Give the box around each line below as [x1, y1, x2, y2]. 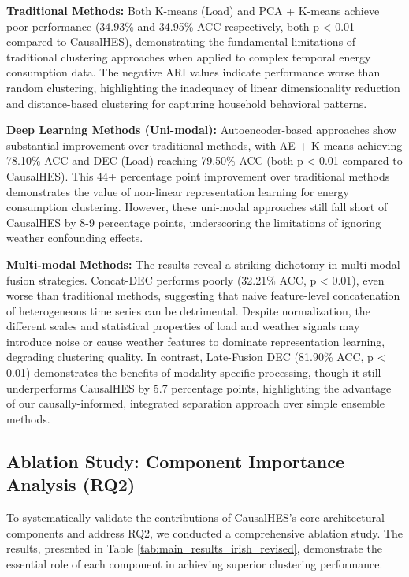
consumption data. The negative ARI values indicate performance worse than [6, 64, 381, 80]
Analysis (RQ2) [6, 472, 136, 497]
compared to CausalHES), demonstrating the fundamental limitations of [6, 33, 356, 50]
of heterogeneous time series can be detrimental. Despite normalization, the [6, 302, 370, 318]
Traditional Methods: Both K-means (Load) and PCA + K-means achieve [6, 2, 380, 18]
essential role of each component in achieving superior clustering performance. [6, 555, 383, 571]
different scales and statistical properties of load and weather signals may [6, 318, 360, 334]
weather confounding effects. [6, 229, 143, 246]
